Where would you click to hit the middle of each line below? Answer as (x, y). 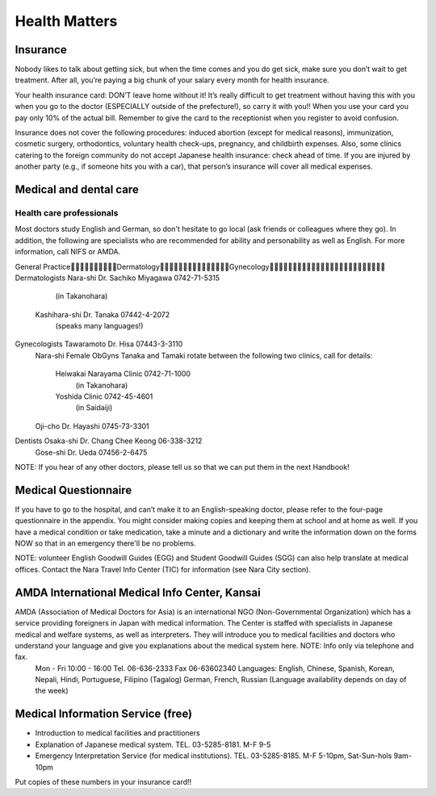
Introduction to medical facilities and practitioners (118, 733)
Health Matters (66, 21)
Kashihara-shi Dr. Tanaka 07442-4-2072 (103, 314)
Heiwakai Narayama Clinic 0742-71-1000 (123, 374)
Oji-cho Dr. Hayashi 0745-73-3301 (92, 426)
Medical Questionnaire (73, 490)
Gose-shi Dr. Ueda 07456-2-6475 (91, 452)
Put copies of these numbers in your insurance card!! (103, 781)
